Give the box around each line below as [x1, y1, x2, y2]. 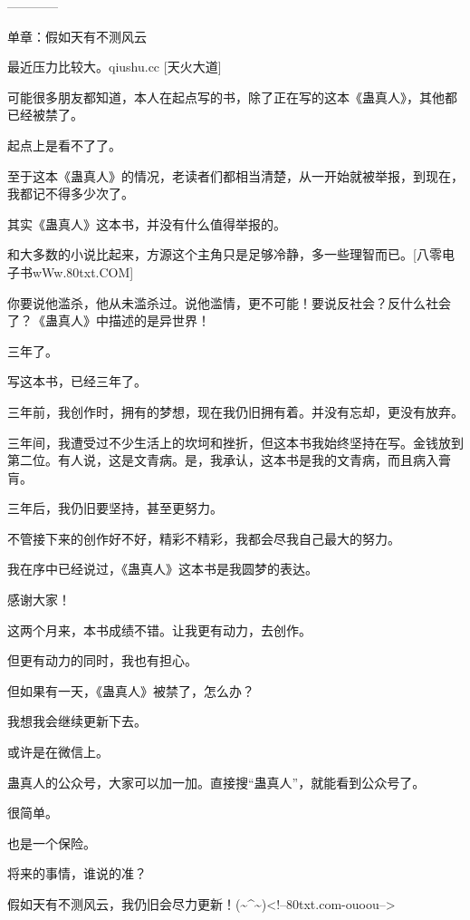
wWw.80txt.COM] [32, 262, 134, 281]
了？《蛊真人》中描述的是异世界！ [7, 311, 210, 330]
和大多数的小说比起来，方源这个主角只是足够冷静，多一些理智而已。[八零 [7, 245, 442, 264]
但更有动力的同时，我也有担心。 [7, 651, 197, 670]
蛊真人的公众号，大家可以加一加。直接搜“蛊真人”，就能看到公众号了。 [7, 772, 426, 791]
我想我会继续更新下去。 [7, 712, 147, 731]
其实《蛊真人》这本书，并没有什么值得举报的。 [7, 214, 286, 233]
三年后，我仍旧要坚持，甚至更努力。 [7, 499, 223, 518]
